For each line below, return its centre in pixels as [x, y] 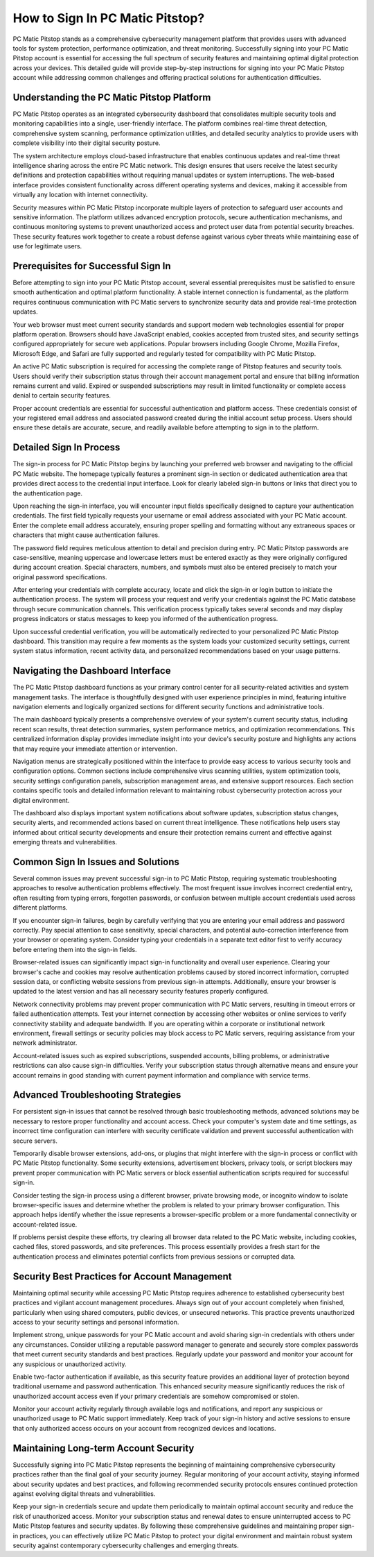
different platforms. [40, 908]
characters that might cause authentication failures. [86, 535]
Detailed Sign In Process [66, 448]
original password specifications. [60, 577]
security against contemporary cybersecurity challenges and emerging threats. [126, 1545]
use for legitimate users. [47, 246]
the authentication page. [48, 493]
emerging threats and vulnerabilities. [65, 842]
